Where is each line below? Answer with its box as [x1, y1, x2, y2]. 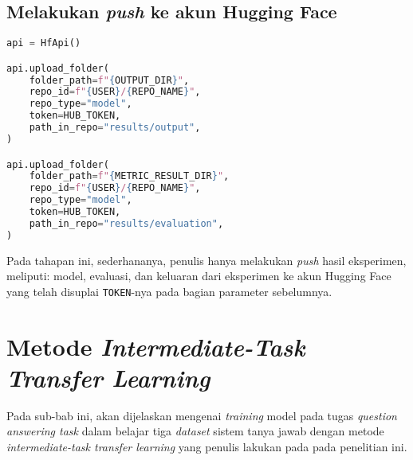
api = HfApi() [6, 37, 81, 49]
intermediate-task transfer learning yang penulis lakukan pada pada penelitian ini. [6, 438, 407, 454]
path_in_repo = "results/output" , [29, 122, 201, 134]
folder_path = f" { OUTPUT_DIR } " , [29, 74, 190, 86]
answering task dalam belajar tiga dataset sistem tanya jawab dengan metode [6, 423, 384, 439]
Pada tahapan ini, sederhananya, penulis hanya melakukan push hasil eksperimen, [6, 251, 407, 268]
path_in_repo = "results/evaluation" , [29, 217, 224, 229]
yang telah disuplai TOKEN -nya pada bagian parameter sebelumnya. [6, 283, 332, 299]
